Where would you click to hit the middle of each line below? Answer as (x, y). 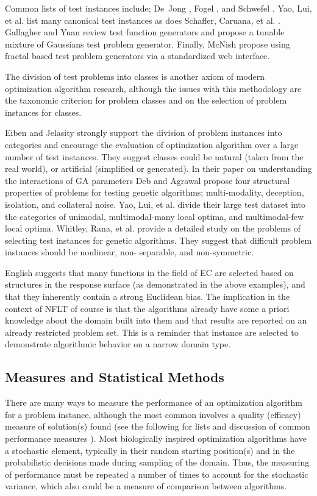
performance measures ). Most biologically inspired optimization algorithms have (156, 438)
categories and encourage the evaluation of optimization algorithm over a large (152, 144)
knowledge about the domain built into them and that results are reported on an (156, 320)
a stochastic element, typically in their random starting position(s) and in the (150, 450)
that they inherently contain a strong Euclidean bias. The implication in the (148, 296)
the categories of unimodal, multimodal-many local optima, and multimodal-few (155, 216)
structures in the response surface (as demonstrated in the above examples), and (155, 284)
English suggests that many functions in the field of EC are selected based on (149, 272)
